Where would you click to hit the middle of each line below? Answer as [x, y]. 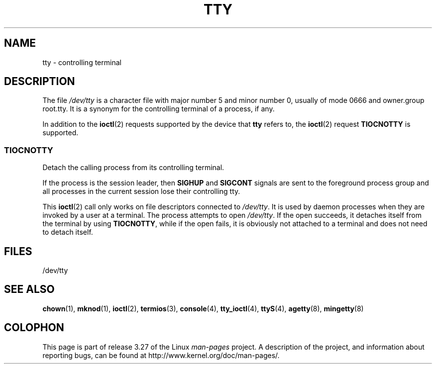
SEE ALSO [29, 289]
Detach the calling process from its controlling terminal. [133, 168]
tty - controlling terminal [82, 62]
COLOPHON [34, 328]
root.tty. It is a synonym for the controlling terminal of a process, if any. [159, 109]
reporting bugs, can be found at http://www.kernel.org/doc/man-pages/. [161, 355]
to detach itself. [68, 232]
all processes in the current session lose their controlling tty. [141, 191]
